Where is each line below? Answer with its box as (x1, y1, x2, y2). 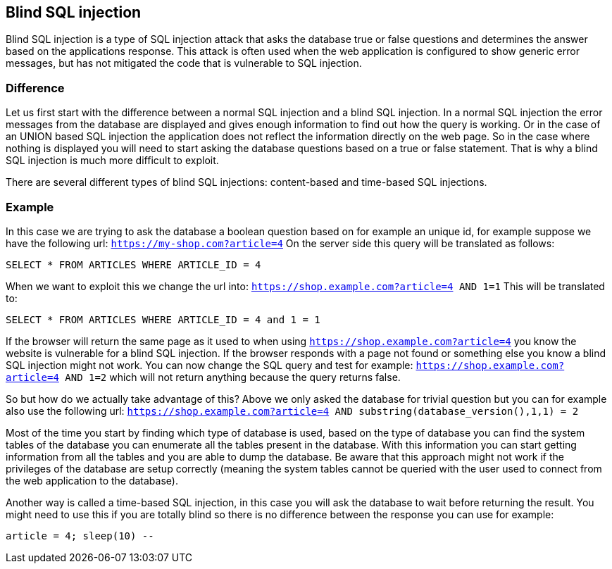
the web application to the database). (6, 474, 178, 487)
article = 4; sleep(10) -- (6, 530, 154, 542)
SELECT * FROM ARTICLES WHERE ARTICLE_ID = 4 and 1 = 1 (6, 313, 320, 325)
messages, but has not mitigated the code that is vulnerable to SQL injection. (6, 57, 362, 70)
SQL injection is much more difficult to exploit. (6, 154, 219, 167)
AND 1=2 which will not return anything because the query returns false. (65, 370, 401, 383)
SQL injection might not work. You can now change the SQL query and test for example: (6, 358, 413, 371)
